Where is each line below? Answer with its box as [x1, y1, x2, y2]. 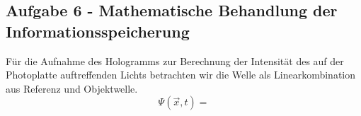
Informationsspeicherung [6, 20, 190, 42]
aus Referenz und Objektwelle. [6, 81, 138, 95]
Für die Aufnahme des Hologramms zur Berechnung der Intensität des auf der [6, 53, 344, 68]
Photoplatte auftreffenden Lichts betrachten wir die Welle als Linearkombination [6, 67, 356, 82]
